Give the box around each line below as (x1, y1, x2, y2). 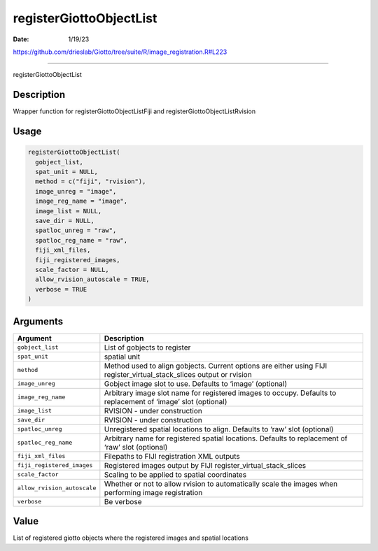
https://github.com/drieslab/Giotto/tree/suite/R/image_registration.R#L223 (13, 48, 227, 56)
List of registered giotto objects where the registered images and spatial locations (13, 534, 248, 542)
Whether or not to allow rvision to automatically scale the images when (104, 479, 338, 489)
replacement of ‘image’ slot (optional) (104, 396, 227, 406)
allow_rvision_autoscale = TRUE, (35, 275, 150, 283)
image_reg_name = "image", (35, 197, 128, 206)
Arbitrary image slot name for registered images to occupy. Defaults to (104, 388, 337, 398)
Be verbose (104, 496, 142, 506)
